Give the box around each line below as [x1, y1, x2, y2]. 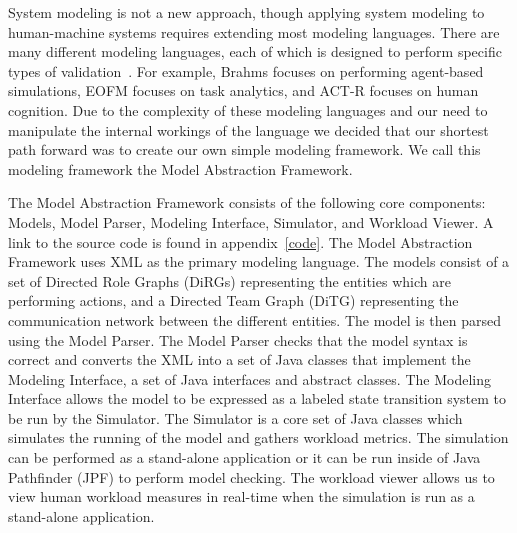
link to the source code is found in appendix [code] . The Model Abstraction [8, 231, 473, 252]
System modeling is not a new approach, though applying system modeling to [8, 2, 485, 22]
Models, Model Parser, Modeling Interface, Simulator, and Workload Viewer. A [8, 211, 494, 232]
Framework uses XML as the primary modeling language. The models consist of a [8, 251, 510, 272]
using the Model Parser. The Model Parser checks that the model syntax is [8, 329, 468, 350]
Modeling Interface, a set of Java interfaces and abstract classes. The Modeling [8, 368, 491, 389]
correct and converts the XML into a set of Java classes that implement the [8, 349, 471, 370]
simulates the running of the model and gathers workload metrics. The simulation [8, 427, 509, 448]
